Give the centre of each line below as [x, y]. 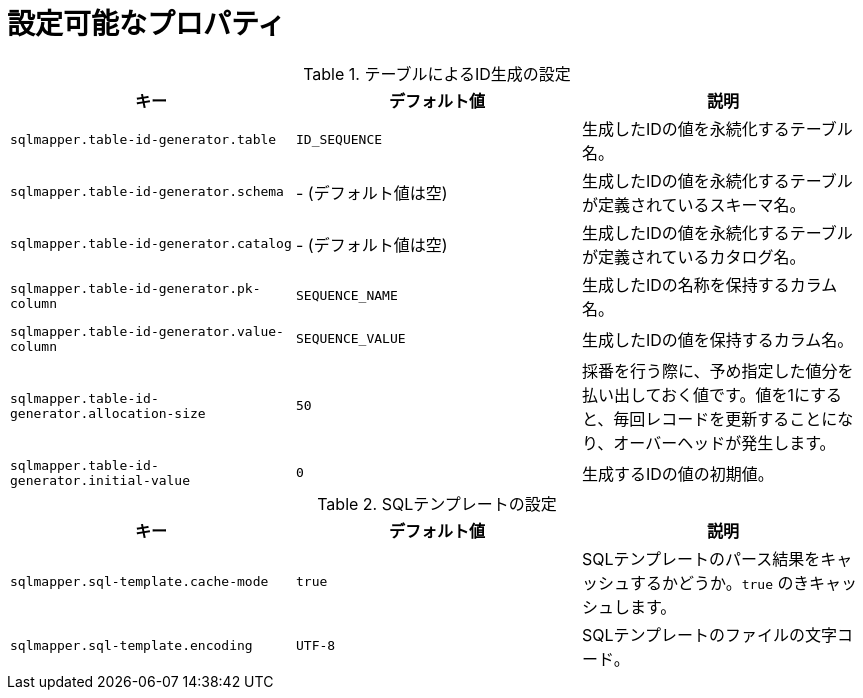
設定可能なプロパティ [146, 24]
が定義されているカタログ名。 [693, 256]
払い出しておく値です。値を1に [696, 394]
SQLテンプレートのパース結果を [701, 558]
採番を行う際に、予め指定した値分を [717, 370]
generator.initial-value [100, 480]
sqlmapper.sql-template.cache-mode [139, 582]
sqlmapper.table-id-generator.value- [147, 331]
